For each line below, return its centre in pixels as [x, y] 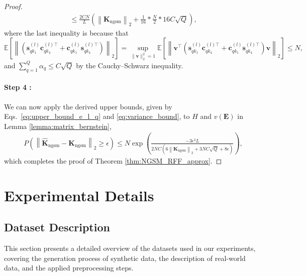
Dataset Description [57, 227]
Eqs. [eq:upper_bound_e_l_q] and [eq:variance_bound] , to [97, 116]
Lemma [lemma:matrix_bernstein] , [58, 126]
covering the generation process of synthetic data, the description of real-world [125, 258]
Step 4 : [18, 87]
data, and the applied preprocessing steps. [69, 268]
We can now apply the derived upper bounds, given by [88, 106]
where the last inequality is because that [66, 32]
